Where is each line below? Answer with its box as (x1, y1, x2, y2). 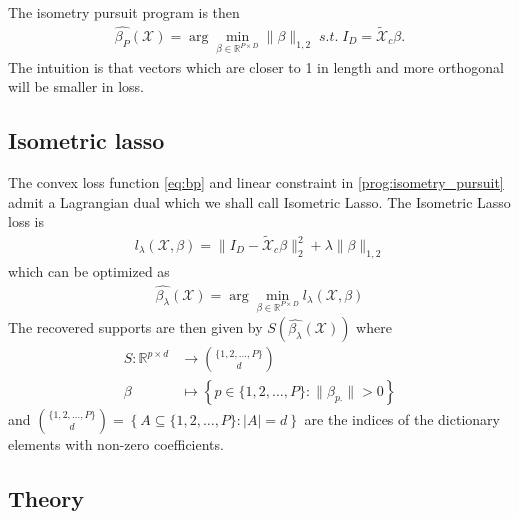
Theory (8, 482, 85, 513)
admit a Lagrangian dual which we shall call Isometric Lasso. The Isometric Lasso (8, 191, 511, 212)
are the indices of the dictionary (304, 408, 500, 429)
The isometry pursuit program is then (8, 2, 240, 22)
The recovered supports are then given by (8, 317, 263, 338)
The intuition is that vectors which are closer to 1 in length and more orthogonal (8, 56, 504, 77)
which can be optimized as (8, 260, 170, 281)
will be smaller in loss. (8, 76, 144, 97)
